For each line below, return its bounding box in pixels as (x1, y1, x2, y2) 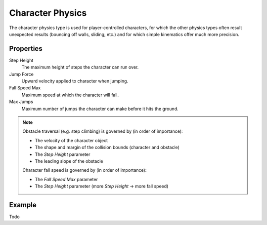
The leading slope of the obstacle (35, 158, 103, 164)
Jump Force (9, 71, 34, 77)
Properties (9, 44, 43, 53)
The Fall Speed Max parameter (35, 176, 98, 182)
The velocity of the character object (35, 137, 108, 143)
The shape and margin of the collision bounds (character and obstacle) (35, 145, 180, 150)
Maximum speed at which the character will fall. (21, 92, 119, 98)
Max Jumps (9, 99, 33, 105)
